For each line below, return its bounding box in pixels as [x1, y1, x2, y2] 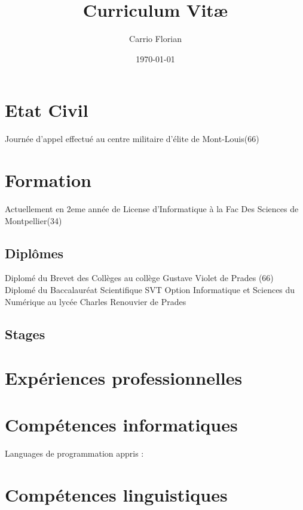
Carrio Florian [129, 32, 182, 45]
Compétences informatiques [5, 412, 238, 437]
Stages [5, 324, 45, 343]
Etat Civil [5, 98, 88, 122]
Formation [5, 168, 91, 192]
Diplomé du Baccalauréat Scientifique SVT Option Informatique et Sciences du [5, 283, 295, 295]
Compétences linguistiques [5, 482, 228, 507]
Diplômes [5, 243, 64, 262]
